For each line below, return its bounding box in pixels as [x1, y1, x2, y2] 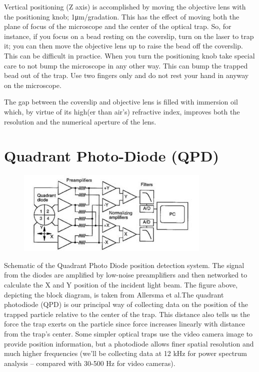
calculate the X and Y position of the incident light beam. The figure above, [4, 279, 238, 290]
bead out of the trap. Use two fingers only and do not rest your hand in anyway [4, 70, 249, 80]
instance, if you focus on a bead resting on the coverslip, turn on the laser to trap [4, 30, 254, 41]
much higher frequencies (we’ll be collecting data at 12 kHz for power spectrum [4, 348, 247, 358]
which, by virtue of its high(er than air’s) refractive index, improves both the [4, 106, 240, 116]
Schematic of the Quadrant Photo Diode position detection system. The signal [4, 259, 244, 270]
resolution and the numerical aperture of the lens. [4, 116, 156, 126]
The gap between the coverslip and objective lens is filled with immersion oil [4, 96, 238, 107]
